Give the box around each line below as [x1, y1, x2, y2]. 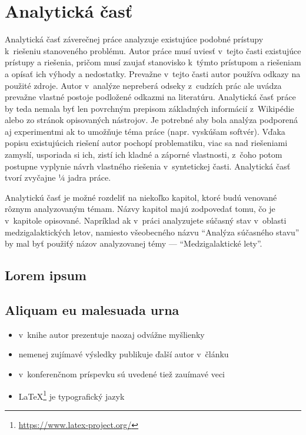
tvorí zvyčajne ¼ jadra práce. [5, 171, 111, 184]
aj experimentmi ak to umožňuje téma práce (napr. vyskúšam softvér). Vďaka [5, 125, 285, 137]
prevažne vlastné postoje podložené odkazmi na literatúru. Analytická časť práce [5, 91, 296, 103]
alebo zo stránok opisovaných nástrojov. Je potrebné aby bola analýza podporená [5, 114, 298, 126]
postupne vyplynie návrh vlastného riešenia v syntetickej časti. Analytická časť [5, 160, 291, 172]
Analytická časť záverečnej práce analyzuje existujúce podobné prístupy [5, 33, 264, 45]
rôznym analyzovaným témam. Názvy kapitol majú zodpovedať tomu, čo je [5, 202, 275, 215]
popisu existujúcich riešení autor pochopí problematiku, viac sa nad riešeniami [5, 137, 288, 149]
